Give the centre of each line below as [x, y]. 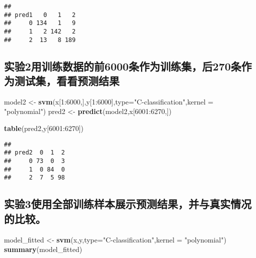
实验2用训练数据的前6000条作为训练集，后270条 [123, 66]
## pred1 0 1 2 [40, 15]
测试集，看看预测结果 [67, 81]
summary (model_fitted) [43, 249]
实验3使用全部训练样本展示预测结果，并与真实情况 [128, 204]
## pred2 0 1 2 [34, 153]
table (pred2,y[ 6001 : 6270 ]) [44, 128]
